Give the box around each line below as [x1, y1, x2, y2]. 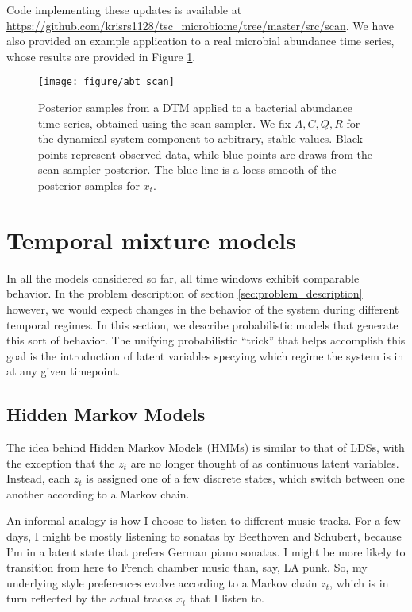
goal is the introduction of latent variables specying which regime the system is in [6, 347, 404, 364]
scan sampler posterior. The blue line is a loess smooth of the [38, 161, 337, 178]
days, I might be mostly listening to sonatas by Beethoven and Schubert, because [6, 528, 402, 545]
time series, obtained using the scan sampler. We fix [38, 114, 291, 131]
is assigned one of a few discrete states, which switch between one [86, 470, 405, 487]
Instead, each [6, 470, 71, 487]
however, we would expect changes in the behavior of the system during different [6, 300, 399, 317]
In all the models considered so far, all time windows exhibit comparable [6, 269, 360, 286]
